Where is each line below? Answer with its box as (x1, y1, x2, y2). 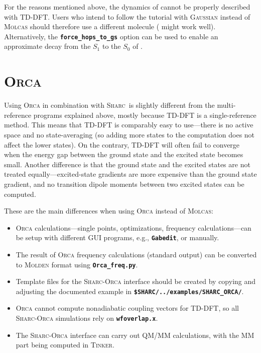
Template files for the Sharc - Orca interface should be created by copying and (16, 276, 256, 287)
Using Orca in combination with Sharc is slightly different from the (4, 100, 215, 110)
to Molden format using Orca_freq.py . (16, 259, 138, 269)
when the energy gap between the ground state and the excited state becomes (4, 149, 243, 160)
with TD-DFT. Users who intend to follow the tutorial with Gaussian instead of (4, 11, 250, 22)
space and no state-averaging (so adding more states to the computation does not (4, 129, 255, 139)
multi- (217, 100, 236, 110)
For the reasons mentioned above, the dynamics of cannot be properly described (4, 2, 250, 12)
